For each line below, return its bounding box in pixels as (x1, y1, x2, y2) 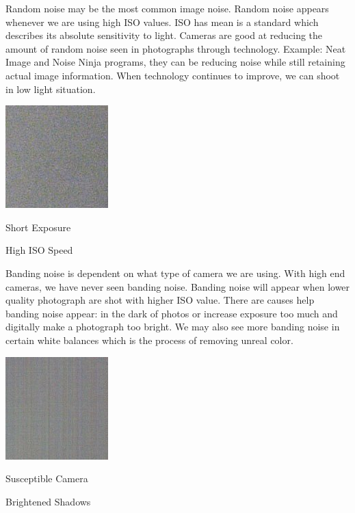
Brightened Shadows (5, 494, 91, 508)
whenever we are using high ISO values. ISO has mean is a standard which (5, 14, 319, 29)
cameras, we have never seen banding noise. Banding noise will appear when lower (5, 279, 350, 293)
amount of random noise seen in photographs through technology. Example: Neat (5, 41, 346, 55)
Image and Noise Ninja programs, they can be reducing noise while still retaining (5, 55, 345, 69)
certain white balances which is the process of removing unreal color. (5, 332, 293, 347)
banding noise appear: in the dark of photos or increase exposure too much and (5, 306, 338, 320)
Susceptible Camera (5, 471, 88, 486)
